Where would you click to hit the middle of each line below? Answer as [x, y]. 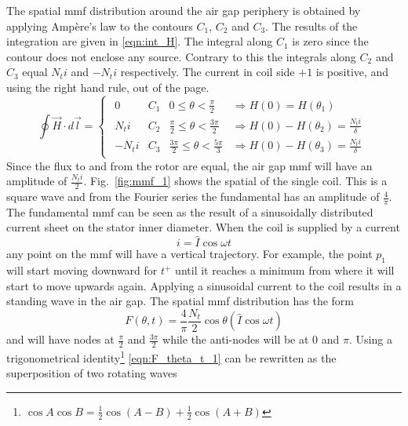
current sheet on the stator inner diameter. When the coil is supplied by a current [203, 227]
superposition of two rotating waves [92, 373]
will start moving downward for [82, 270]
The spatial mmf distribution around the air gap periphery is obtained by [184, 10]
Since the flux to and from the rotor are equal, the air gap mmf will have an [189, 165]
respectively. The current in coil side [208, 72]
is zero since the [330, 41]
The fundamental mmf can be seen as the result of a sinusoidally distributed [190, 211]
